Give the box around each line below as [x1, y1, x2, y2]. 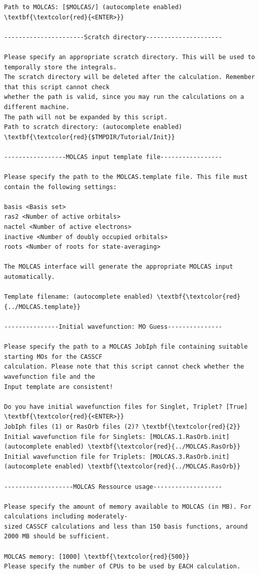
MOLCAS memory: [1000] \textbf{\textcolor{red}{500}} [4, 553, 190, 560]
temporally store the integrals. [4, 63, 117, 71]
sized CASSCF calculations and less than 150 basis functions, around [4, 523, 248, 530]
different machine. [4, 103, 70, 111]
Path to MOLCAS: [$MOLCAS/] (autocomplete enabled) [4, 4, 182, 11]
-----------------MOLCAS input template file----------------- [4, 153, 222, 161]
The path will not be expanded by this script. [4, 113, 168, 121]
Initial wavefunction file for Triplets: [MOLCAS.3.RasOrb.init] [4, 453, 230, 460]
